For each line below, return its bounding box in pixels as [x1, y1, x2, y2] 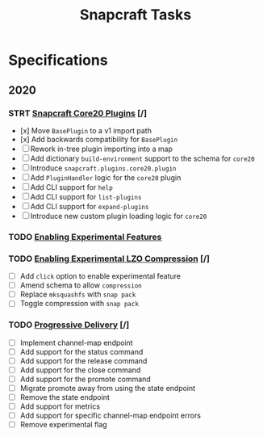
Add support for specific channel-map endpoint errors [19, 410, 202, 421]
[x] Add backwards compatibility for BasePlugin [19, 134, 178, 144]
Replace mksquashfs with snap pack [19, 289, 136, 300]
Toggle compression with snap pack [19, 299, 140, 309]
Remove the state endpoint [19, 393, 111, 402]
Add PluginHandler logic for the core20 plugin [30, 172, 182, 183]
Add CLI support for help [30, 182, 113, 191]
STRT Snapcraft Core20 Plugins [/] [8, 107, 148, 119]
